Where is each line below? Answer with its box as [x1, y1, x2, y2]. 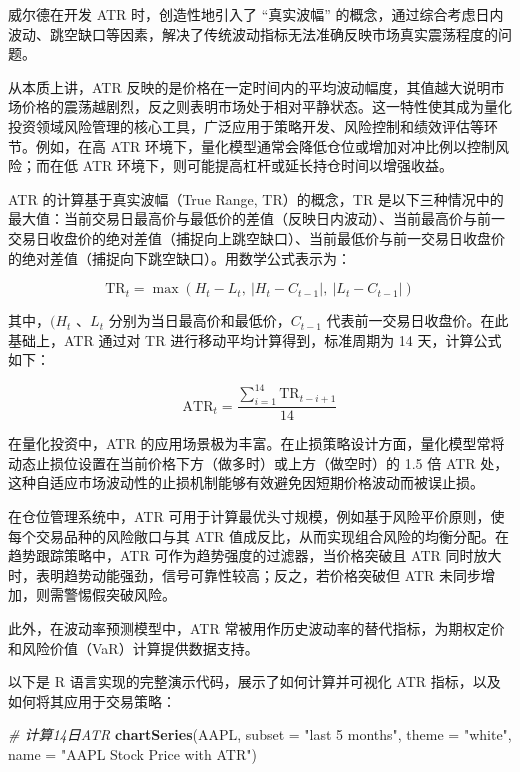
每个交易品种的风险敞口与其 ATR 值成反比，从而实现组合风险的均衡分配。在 [8, 525, 510, 546]
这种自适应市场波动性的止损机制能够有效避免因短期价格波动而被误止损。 [8, 472, 484, 493]
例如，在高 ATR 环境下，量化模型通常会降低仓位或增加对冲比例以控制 [35, 135, 496, 156]
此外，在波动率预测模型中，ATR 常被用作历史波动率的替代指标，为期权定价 [8, 617, 505, 638]
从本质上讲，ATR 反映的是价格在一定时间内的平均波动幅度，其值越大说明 [8, 76, 491, 97]
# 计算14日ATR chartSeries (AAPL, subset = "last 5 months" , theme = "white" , [8, 724, 512, 745]
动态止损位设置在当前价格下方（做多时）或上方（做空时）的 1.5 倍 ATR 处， [8, 452, 509, 473]
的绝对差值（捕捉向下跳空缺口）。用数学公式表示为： [8, 247, 351, 268]
